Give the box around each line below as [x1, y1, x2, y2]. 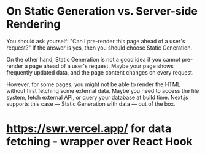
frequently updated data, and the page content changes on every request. [6, 68, 194, 76]
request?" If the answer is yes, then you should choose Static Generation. [6, 44, 193, 51]
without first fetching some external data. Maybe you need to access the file [6, 87, 199, 94]
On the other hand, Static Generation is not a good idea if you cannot [6, 56, 181, 63]
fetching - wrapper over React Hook [6, 134, 193, 148]
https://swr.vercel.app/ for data [6, 122, 172, 136]
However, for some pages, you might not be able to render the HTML [6, 81, 181, 88]
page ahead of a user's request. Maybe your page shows [29, 62, 174, 70]
